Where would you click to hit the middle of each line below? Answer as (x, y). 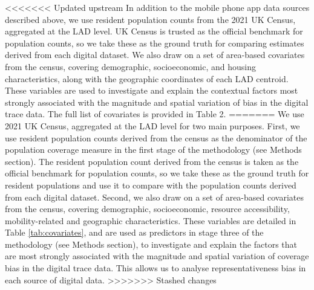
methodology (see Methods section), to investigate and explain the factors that (151, 244)
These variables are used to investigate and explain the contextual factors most (152, 90)
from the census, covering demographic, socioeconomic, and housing (130, 66)
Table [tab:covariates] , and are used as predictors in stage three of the (134, 232)
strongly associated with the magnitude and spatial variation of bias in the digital (157, 102)
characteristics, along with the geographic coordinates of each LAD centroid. (147, 78)
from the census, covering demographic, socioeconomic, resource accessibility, (147, 209)
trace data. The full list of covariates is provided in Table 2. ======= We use (155, 114)
